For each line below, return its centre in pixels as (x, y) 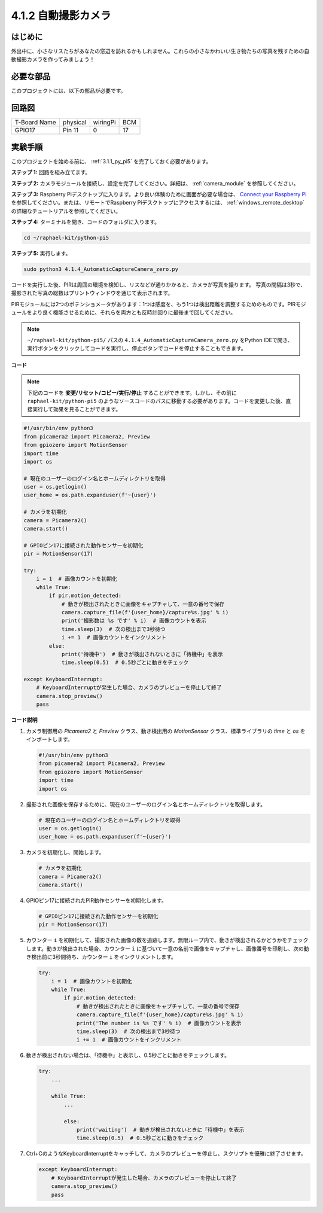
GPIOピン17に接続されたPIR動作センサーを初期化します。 (96, 901)
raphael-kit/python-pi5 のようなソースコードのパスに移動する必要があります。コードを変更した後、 (157, 401)
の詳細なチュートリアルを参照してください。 (66, 211)
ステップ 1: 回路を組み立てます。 (51, 172)
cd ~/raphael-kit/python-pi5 (66, 238)
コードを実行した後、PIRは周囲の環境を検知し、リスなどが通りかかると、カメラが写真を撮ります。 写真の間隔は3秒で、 (159, 285)
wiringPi (104, 123)
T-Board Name (35, 123)
